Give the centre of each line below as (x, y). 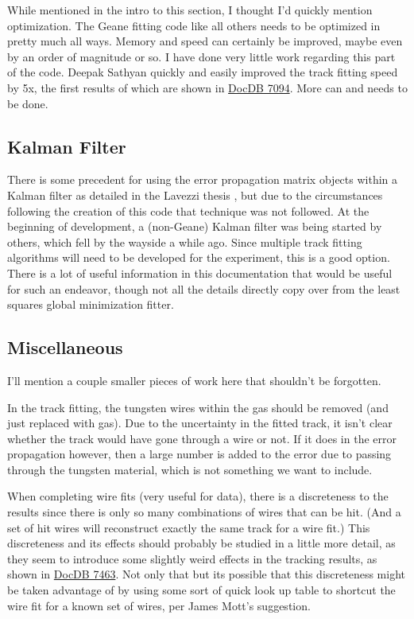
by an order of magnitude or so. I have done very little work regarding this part (201, 56)
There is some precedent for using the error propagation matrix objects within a (203, 179)
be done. (28, 103)
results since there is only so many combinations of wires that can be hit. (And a (204, 512)
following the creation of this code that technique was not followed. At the (188, 210)
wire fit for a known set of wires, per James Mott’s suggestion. (159, 605)
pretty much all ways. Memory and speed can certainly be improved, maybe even (205, 41)
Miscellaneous (65, 347)
